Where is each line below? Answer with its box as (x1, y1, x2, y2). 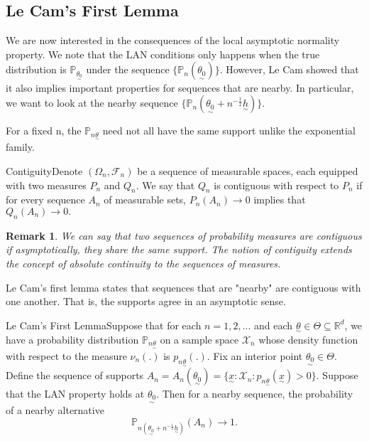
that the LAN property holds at (6, 386, 145, 400)
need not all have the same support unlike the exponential (102, 123, 356, 138)
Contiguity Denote (6, 164, 83, 179)
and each (254, 317, 293, 332)
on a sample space (160, 331, 239, 346)
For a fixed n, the (6, 123, 82, 138)
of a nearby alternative (6, 403, 104, 418)
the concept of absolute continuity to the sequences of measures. (6, 255, 281, 270)
